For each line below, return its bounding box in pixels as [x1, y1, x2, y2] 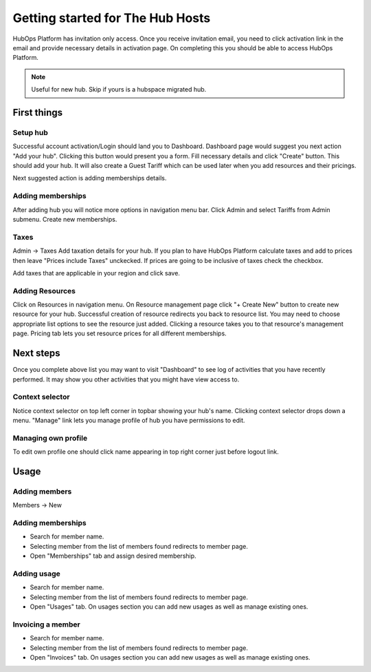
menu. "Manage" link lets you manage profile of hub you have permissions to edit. [12, 417, 245, 425]
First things [12, 107, 63, 118]
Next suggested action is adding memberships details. [12, 174, 167, 182]
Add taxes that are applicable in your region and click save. [12, 269, 180, 277]
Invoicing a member [12, 620, 80, 629]
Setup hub [12, 127, 48, 137]
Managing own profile [12, 433, 88, 443]
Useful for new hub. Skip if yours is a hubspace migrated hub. [31, 85, 207, 94]
